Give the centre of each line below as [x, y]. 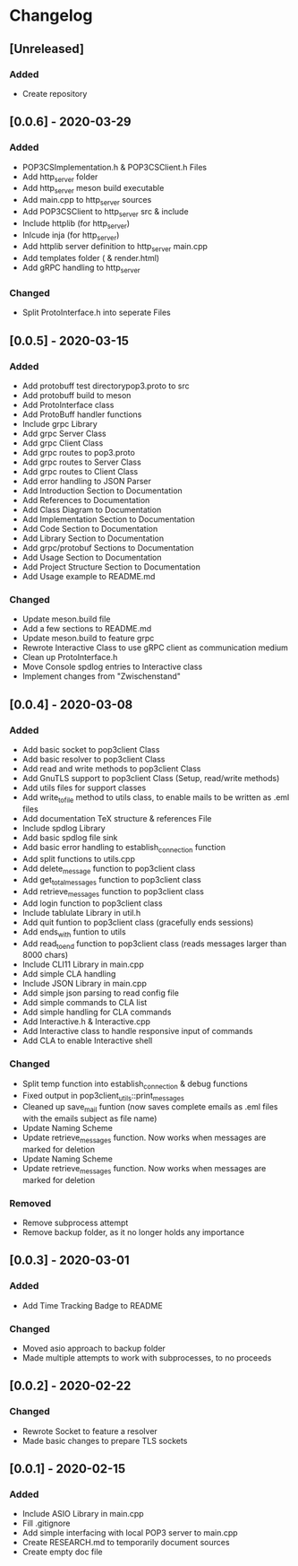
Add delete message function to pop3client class [109, 869]
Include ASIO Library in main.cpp [83, 1514]
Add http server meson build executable [93, 189]
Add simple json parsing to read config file [100, 993]
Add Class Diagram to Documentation [92, 509]
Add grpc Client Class [63, 443]
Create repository [55, 93]
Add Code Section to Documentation [90, 528]
